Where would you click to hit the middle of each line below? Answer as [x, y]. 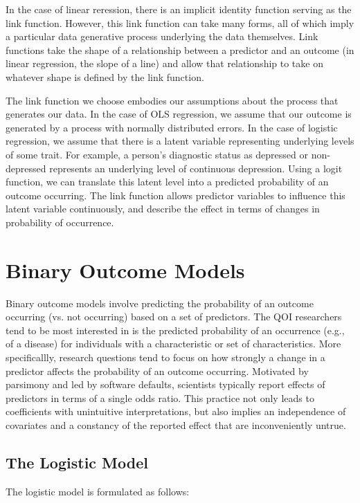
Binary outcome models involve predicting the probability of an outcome [160, 303]
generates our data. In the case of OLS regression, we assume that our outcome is [179, 114]
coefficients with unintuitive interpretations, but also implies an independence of [176, 411]
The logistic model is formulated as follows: [98, 491]
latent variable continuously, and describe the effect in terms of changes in [163, 209]
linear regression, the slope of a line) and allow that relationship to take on [164, 63]
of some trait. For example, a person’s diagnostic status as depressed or [157, 154]
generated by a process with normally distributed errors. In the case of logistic [172, 127]
